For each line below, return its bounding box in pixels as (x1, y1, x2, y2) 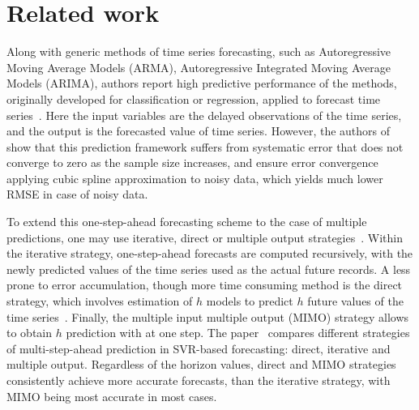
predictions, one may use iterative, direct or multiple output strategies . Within (6, 228, 403, 246)
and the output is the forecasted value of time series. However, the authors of (6, 122, 391, 139)
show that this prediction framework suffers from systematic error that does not (6, 138, 404, 155)
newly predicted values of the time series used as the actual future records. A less (6, 260, 411, 277)
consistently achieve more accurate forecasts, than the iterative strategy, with (6, 372, 391, 388)
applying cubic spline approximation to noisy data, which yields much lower (6, 169, 383, 186)
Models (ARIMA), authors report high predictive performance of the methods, (6, 75, 397, 92)
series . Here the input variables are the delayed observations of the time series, (6, 106, 402, 123)
